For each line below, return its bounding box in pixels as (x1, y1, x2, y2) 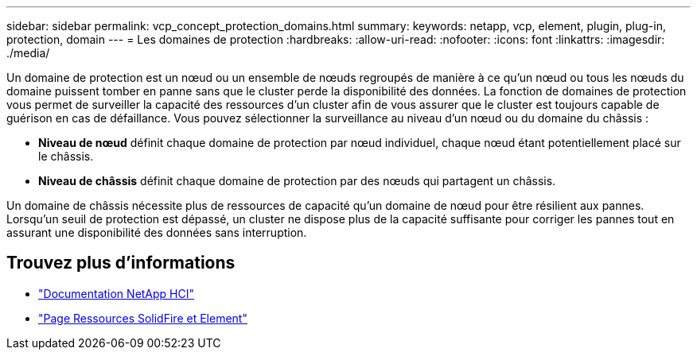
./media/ (6, 46, 50, 60)
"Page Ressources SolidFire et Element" (38, 311, 247, 325)
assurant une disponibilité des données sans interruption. (6, 226, 307, 239)
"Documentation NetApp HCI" (38, 286, 195, 300)
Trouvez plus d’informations (6, 253, 236, 273)
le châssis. (38, 149, 94, 163)
